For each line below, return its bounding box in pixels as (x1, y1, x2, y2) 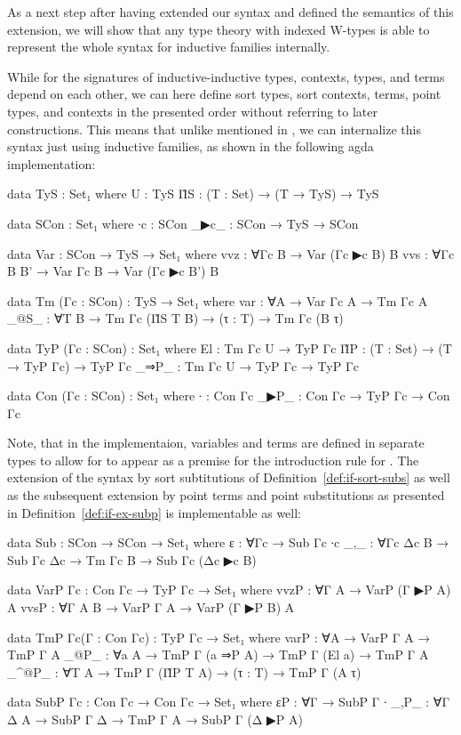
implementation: (7, 154, 96, 173)
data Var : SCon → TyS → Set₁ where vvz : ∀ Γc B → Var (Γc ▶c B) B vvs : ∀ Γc (7, 244, 455, 262)
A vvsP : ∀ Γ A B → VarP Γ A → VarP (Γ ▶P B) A (7, 598, 295, 617)
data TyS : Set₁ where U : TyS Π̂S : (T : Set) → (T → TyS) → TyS (7, 184, 379, 203)
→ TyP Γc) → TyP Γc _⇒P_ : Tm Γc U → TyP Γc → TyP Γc (7, 356, 359, 375)
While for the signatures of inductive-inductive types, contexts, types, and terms (7, 67, 445, 85)
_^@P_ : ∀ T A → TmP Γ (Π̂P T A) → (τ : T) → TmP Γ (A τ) (7, 662, 362, 681)
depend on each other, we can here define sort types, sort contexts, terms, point (7, 85, 441, 103)
